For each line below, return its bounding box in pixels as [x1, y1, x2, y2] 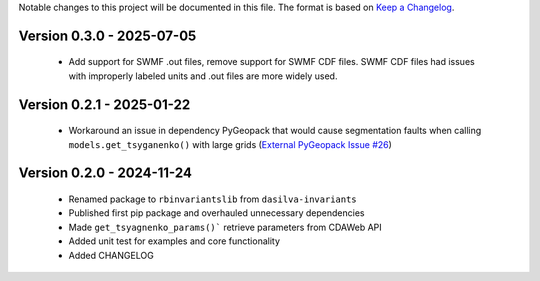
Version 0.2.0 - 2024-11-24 [18, 165, 192, 182]
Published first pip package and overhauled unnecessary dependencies [68, 207, 365, 219]
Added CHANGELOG [68, 249, 154, 261]
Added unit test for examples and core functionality [68, 235, 280, 247]
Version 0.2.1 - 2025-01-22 [18, 96, 191, 113]
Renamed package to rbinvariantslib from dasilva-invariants [68, 193, 357, 205]
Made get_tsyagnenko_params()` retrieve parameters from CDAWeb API [68, 221, 382, 233]
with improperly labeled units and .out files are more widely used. [68, 70, 338, 82]
